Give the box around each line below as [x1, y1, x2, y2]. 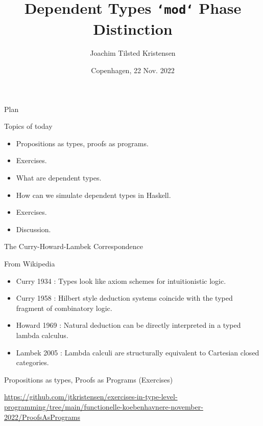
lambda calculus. [16, 329, 68, 340]
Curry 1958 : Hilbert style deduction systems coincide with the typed [16, 293, 233, 303]
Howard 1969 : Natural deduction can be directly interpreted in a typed [16, 320, 241, 330]
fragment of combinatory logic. [16, 302, 112, 313]
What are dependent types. [16, 172, 102, 183]
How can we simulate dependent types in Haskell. [16, 189, 171, 200]
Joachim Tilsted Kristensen [90, 48, 176, 58]
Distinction [93, 18, 173, 39]
